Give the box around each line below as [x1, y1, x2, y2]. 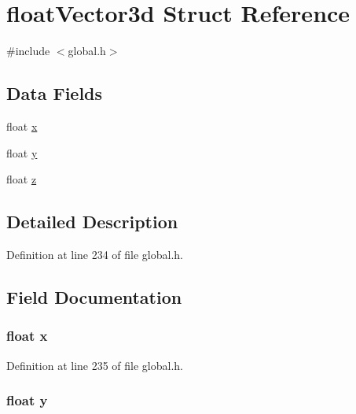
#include [6, 43, 50, 59]
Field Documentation [6, 284, 182, 309]
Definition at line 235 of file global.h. [6, 357, 184, 373]
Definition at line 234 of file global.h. [6, 246, 184, 262]
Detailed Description [6, 209, 178, 234]
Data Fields [6, 81, 103, 105]
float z [6, 171, 37, 187]
